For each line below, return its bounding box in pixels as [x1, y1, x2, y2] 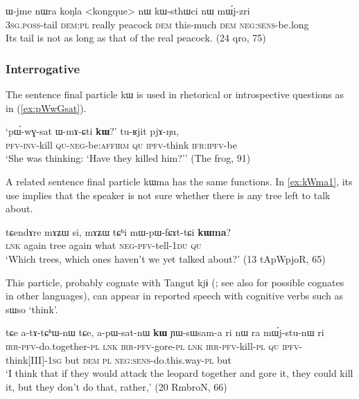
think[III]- [6, 352, 48, 366]
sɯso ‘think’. [6, 301, 58, 316]
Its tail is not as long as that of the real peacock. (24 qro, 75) [6, 30, 266, 45]
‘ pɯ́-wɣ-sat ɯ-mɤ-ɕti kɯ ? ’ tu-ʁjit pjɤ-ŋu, [6, 124, 179, 138]
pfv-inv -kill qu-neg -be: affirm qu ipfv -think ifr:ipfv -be [6, 137, 237, 151]
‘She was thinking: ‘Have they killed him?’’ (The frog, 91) [6, 151, 251, 165]
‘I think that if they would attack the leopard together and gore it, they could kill [6, 366, 353, 380]
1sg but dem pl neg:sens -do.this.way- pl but [47, 352, 231, 366]
